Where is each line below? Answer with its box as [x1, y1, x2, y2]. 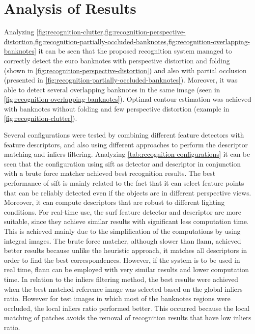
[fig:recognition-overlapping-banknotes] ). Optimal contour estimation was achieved [4, 94, 252, 104]
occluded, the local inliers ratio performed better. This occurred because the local [4, 303, 250, 313]
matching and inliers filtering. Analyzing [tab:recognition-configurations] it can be [4, 149, 250, 159]
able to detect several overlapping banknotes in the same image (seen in [4, 84, 220, 94]
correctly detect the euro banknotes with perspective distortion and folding [4, 55, 230, 65]
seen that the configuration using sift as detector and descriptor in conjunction [4, 158, 241, 168]
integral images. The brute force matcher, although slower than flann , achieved [4, 235, 241, 246]
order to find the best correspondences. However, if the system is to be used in [4, 254, 240, 265]
